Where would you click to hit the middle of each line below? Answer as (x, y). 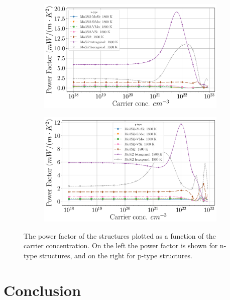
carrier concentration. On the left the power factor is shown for (121, 245)
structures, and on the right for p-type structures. (116, 255)
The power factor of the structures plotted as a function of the (120, 235)
